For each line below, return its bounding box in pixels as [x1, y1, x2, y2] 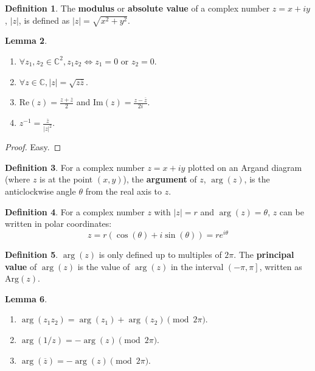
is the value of [77, 260, 130, 272]
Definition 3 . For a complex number [5, 161, 145, 173]
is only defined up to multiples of [99, 248, 222, 260]
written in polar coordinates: [5, 217, 112, 230]
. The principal [234, 248, 294, 260]
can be [279, 205, 304, 218]
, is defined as [18, 13, 70, 26]
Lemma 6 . [5, 292, 47, 305]
